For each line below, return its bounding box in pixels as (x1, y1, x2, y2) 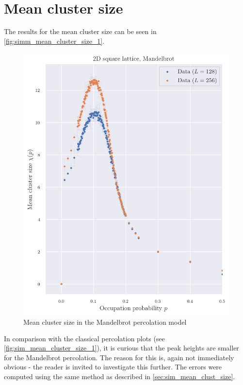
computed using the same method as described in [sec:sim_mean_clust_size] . (4, 371, 235, 381)
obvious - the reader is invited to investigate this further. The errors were (4, 362, 222, 372)
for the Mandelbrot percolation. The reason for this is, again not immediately (4, 352, 234, 362)
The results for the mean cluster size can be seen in (4, 26, 157, 36)
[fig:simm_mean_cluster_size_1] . (4, 35, 105, 46)
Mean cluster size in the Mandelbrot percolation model (23, 316, 187, 327)
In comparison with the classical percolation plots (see (4, 333, 165, 343)
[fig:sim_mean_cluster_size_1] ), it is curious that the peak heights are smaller (4, 343, 239, 353)
